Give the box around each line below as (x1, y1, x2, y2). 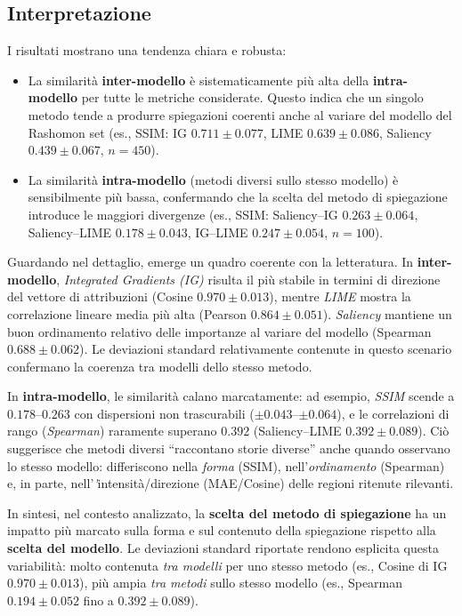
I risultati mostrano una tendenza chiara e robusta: (7, 41, 287, 60)
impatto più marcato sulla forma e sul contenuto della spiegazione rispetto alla (7, 521, 436, 540)
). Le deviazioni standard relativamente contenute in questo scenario (78, 340, 452, 358)
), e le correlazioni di (336, 404, 450, 422)
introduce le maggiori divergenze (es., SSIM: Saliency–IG (28, 204, 338, 223)
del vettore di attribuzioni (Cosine (7, 287, 193, 306)
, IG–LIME (187, 222, 248, 241)
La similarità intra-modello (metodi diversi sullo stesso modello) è (28, 170, 399, 188)
